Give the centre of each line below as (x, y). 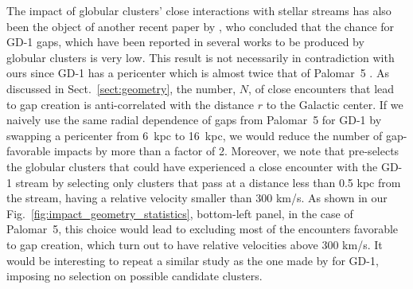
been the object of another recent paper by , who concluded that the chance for (201, 26)
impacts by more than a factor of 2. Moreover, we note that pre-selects (226, 151)
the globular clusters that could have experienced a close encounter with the (192, 166)
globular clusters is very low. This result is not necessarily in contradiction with (201, 57)
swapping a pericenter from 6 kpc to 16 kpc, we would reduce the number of (195, 135)
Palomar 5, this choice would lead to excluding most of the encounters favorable (203, 229)
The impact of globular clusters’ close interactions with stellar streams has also (199, 10)
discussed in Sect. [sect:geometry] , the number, (121, 88)
